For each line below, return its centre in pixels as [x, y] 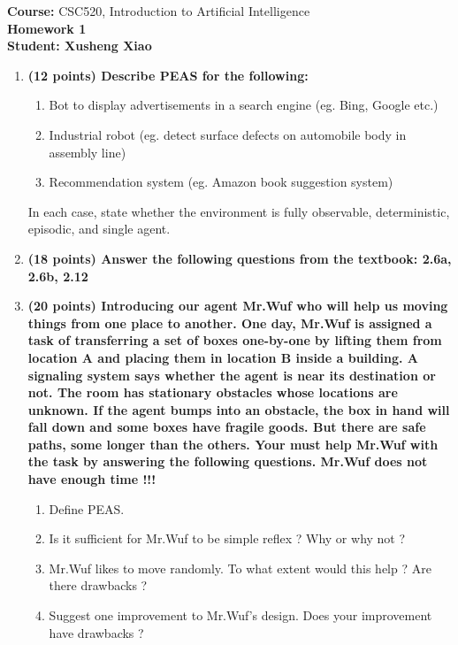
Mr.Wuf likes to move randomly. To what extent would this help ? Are [240, 568]
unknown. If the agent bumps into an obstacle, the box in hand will [239, 409]
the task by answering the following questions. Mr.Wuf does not [228, 461]
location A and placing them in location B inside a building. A [223, 357]
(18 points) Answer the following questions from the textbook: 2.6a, [240, 258]
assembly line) [88, 152]
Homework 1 [47, 28]
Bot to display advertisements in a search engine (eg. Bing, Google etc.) [244, 105]
